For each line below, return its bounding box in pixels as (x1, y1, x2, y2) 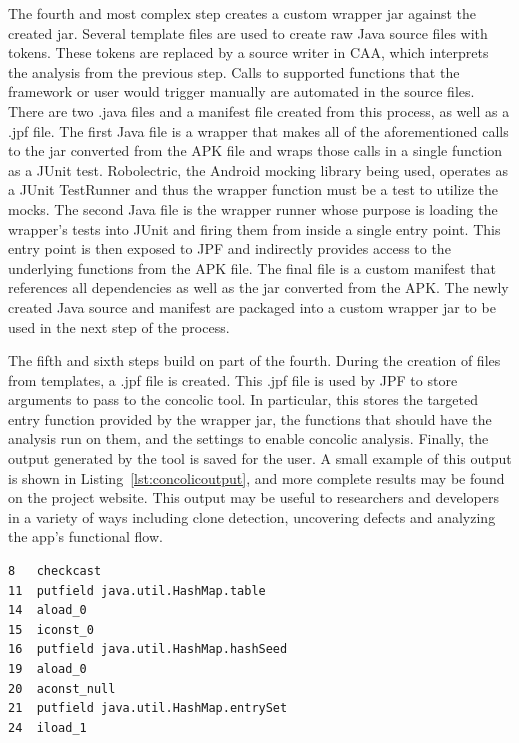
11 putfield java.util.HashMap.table (8, 583, 266, 598)
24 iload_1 (8, 720, 87, 735)
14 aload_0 (8, 603, 87, 618)
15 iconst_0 (8, 622, 94, 637)
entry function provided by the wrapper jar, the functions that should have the (8, 408, 492, 429)
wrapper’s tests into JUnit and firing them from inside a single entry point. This (8, 218, 501, 239)
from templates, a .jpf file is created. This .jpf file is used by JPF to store (8, 369, 458, 390)
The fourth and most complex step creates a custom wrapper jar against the (8, 3, 476, 23)
